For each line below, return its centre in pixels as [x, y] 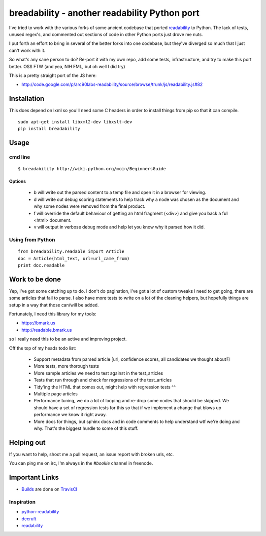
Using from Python [32, 240]
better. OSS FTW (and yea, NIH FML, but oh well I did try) [67, 66]
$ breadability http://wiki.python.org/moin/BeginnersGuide [92, 169]
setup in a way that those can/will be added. [54, 305]
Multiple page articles [56, 394]
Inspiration [22, 502]
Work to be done [35, 279]
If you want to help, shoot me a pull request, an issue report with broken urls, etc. [92, 454]
